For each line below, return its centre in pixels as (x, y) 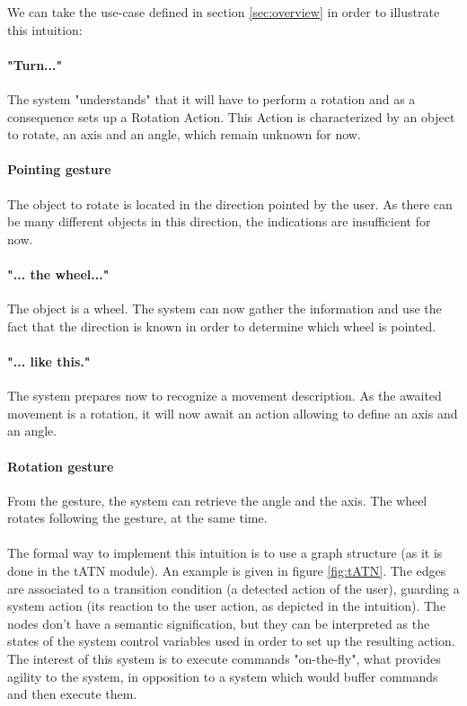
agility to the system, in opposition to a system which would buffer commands (223, 676)
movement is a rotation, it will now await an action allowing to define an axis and (233, 413)
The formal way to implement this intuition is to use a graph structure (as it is (225, 553)
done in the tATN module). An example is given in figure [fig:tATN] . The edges (227, 571)
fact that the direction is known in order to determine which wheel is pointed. (222, 326)
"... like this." (49, 361)
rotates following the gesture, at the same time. (137, 518)
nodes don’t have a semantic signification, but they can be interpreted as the (219, 623)
